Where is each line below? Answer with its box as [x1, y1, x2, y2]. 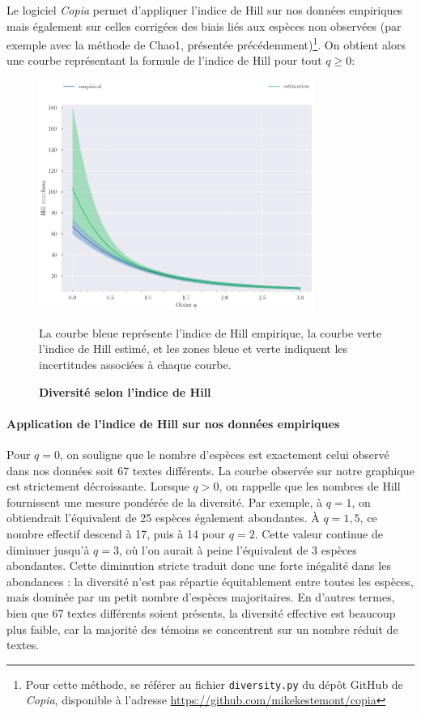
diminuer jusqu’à [6, 541, 90, 558]
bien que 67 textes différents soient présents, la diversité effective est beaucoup [6, 604, 396, 621]
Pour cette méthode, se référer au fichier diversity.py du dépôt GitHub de [25, 675, 403, 692]
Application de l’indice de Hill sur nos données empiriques [6, 414, 340, 431]
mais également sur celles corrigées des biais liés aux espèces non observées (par [6, 17, 402, 34]
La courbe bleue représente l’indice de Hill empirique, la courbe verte [39, 324, 382, 341]
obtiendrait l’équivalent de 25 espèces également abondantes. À [6, 509, 320, 526]
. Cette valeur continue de [254, 525, 383, 542]
